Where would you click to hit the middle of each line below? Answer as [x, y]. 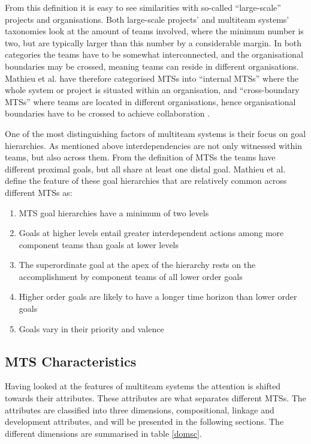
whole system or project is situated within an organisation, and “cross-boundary [152, 90]
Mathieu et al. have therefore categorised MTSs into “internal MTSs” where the [152, 78]
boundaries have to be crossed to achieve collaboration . [108, 113]
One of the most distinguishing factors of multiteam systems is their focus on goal [155, 133]
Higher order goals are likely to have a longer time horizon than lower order [158, 297]
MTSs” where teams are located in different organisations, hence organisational [150, 101]
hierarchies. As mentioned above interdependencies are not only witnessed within [153, 145]
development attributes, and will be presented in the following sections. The [144, 421]
